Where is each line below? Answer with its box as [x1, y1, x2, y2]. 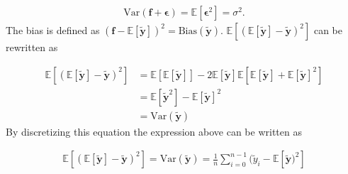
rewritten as [6, 40, 58, 55]
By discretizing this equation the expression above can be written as [6, 124, 302, 138]
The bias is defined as [6, 23, 100, 38]
